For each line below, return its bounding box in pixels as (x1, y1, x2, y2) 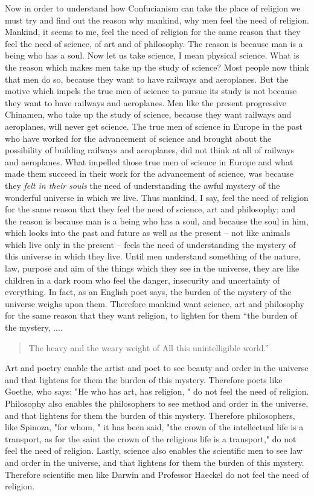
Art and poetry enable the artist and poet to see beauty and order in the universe (5, 361, 309, 374)
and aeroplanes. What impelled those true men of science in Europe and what (5, 155, 293, 168)
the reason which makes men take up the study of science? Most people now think (5, 60, 309, 73)
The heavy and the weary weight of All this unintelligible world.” (28, 341, 269, 354)
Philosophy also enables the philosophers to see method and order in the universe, (5, 397, 309, 409)
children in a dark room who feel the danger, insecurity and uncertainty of (5, 273, 280, 286)
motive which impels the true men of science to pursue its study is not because (5, 84, 297, 97)
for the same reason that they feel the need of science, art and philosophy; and (5, 203, 296, 215)
